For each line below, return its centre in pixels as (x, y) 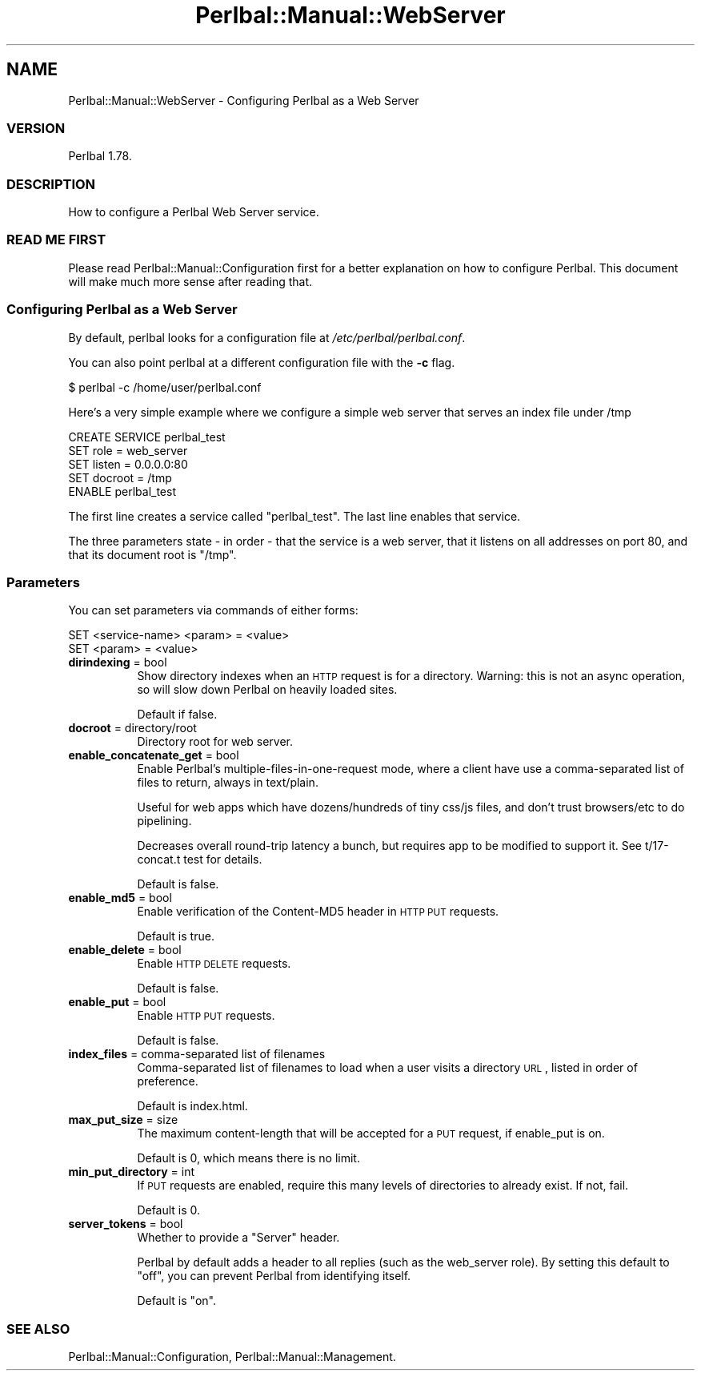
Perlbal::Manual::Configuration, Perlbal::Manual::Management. (232, 1357)
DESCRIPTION (51, 184)
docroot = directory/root (132, 728)
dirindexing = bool (118, 662)
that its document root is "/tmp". (152, 554)
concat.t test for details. (200, 860)
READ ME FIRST (56, 240)
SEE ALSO (38, 1329)
